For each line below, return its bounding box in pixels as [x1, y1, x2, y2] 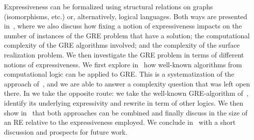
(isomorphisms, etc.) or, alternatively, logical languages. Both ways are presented [4, 11, 248, 21]
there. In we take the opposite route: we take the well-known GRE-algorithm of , [4, 88, 249, 98]
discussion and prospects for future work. [4, 126, 128, 137]
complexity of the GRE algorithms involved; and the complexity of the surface [4, 40, 240, 50]
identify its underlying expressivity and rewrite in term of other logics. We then [4, 97, 244, 108]
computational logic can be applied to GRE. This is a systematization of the [4, 69, 234, 79]
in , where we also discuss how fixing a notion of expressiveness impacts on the [4, 21, 242, 31]
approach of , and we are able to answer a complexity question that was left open [4, 78, 250, 88]
